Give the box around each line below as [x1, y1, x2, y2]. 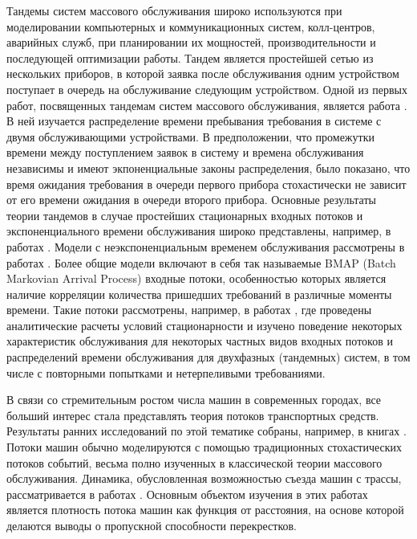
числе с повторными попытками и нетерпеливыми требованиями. [6, 364, 326, 381]
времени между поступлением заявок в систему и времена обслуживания [6, 144, 364, 161]
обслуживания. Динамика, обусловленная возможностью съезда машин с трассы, [6, 470, 402, 487]
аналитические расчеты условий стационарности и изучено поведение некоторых [6, 316, 403, 333]
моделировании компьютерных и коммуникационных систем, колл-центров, [6, 18, 375, 35]
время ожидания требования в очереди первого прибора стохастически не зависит [6, 175, 407, 192]
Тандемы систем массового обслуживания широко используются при [6, 2, 342, 18]
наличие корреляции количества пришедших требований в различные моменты [6, 285, 392, 302]
